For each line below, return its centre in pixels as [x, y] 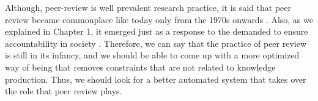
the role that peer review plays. [64, 91]
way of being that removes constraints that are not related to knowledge [140, 67]
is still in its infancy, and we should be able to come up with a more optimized [152, 55]
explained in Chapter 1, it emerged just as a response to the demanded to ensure [157, 31]
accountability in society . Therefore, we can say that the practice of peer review [156, 43]
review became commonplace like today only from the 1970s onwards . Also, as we [159, 19]
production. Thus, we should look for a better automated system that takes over [156, 79]
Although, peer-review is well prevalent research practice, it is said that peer [148, 7]
